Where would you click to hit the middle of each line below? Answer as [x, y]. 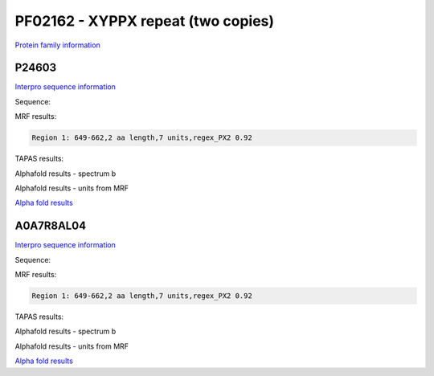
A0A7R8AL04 [51, 226]
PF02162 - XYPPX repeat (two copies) [145, 21]
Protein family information [57, 45]
